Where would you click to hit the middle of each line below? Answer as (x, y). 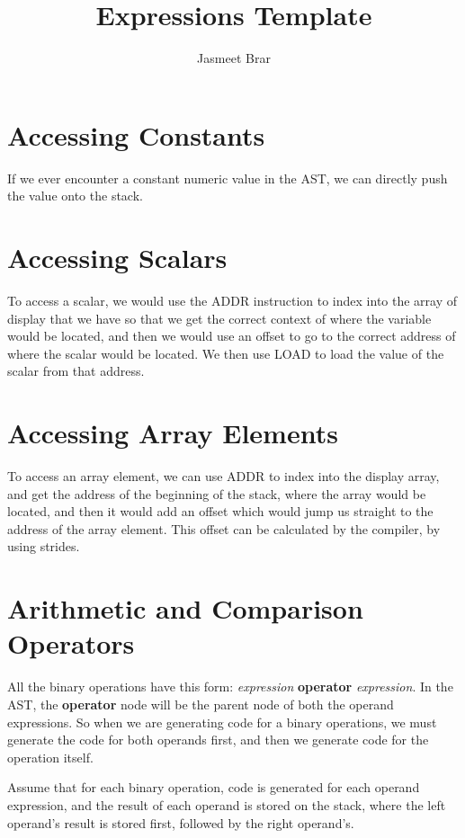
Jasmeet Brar (234, 58)
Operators (71, 643)
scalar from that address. (76, 371)
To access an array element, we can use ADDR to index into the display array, (224, 476)
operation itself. (50, 757)
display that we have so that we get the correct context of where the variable (219, 318)
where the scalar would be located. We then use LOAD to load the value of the (226, 353)
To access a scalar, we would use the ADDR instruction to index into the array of (232, 300)
